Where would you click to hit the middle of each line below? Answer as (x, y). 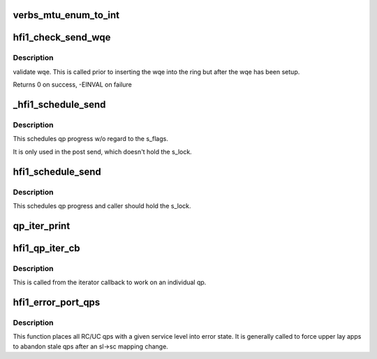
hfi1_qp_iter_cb (46, 248)
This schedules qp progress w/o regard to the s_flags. (91, 139)
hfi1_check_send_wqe (62, 37)
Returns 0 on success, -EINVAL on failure (72, 85)
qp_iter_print (42, 226)
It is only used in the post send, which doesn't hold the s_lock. (102, 152)
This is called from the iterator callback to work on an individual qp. (110, 282)
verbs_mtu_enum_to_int (66, 15)
